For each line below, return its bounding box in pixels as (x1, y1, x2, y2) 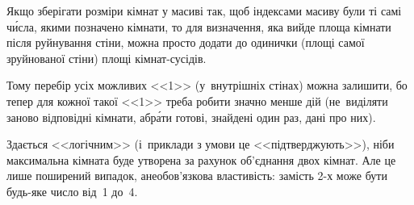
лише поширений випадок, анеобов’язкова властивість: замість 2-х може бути (6, 167, 387, 184)
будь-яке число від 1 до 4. (6, 182, 138, 199)
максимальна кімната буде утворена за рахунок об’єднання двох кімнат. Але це (6, 151, 396, 168)
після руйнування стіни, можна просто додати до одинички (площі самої (6, 34, 365, 51)
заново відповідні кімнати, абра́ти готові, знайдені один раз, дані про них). (6, 108, 376, 125)
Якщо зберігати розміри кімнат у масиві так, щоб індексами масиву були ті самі (6, 2, 402, 19)
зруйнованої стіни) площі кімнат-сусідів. (6, 49, 207, 66)
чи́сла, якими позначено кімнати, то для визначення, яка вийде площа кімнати (6, 18, 391, 35)
